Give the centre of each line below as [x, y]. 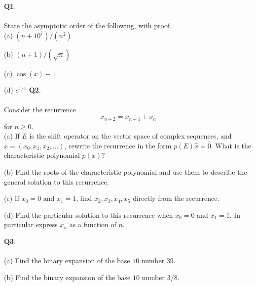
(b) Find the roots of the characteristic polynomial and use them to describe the [126, 171]
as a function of [93, 224]
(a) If [12, 136]
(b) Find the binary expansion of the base [67, 277]
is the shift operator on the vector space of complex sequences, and [130, 136]
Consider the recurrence [40, 109]
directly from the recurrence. [176, 198]
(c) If [12, 198]
